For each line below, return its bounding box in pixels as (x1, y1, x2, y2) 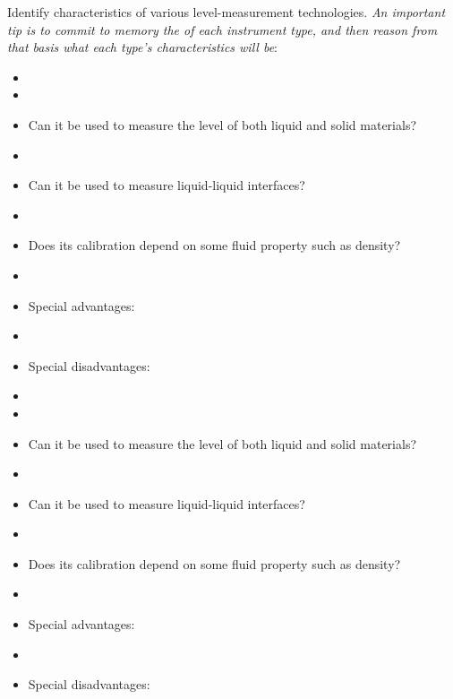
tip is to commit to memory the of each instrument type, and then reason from (7, 20, 438, 39)
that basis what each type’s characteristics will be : (7, 38, 278, 56)
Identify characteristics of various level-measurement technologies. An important (7, 3, 446, 21)
